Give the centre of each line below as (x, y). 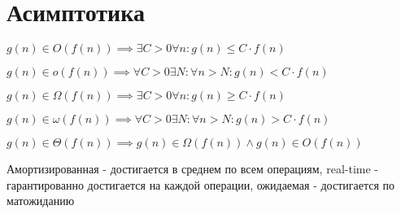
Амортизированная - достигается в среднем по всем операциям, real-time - (192, 169)
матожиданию (41, 201)
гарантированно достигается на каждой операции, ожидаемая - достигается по (201, 184)
